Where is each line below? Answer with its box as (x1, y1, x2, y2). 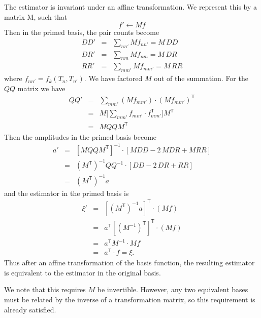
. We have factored (84, 73, 143, 84)
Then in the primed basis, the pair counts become (4, 27, 159, 37)
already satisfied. (4, 304, 56, 314)
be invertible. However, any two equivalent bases (97, 284, 248, 295)
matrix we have (17, 83, 66, 93)
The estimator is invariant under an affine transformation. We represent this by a (4, 2, 257, 12)
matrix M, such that (4, 11, 68, 22)
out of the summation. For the (154, 73, 248, 84)
